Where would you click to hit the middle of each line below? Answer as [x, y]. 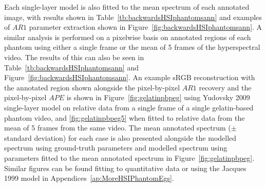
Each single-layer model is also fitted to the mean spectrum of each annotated [127, 7]
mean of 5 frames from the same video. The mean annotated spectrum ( [118, 128]
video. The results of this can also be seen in [74, 57]
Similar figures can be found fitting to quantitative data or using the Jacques [125, 168]
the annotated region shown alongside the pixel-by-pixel [92, 87]
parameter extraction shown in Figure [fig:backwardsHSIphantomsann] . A [146, 27]
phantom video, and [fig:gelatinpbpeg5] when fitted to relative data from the [125, 117]
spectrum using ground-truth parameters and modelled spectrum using [116, 148]
